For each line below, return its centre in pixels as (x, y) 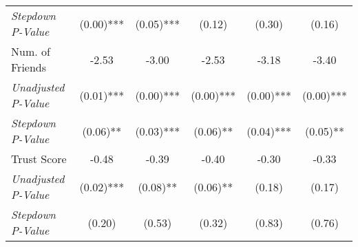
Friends (29, 67)
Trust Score (39, 159)
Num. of (31, 51)
